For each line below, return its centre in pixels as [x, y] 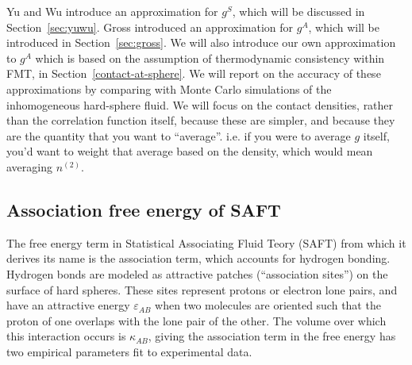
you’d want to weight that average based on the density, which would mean [190, 151]
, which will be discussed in [298, 11]
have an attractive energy [68, 305]
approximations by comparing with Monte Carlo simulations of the [169, 88]
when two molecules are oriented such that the [268, 305]
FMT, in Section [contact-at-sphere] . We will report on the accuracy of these [194, 73]
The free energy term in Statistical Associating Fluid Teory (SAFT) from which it [206, 242]
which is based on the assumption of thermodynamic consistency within [210, 58]
